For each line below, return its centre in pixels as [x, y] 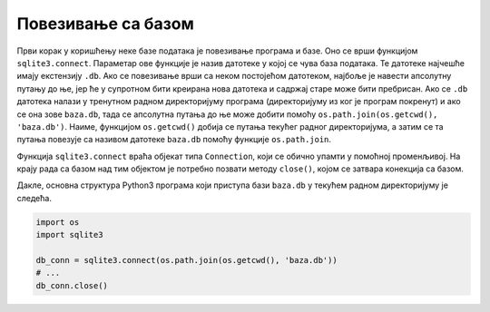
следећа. [34, 198]
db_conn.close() [72, 285]
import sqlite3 [69, 235]
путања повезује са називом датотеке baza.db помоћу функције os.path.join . [174, 140]
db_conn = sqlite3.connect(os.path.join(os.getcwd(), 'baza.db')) [186, 260]
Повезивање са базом [105, 24]
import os [58, 222]
